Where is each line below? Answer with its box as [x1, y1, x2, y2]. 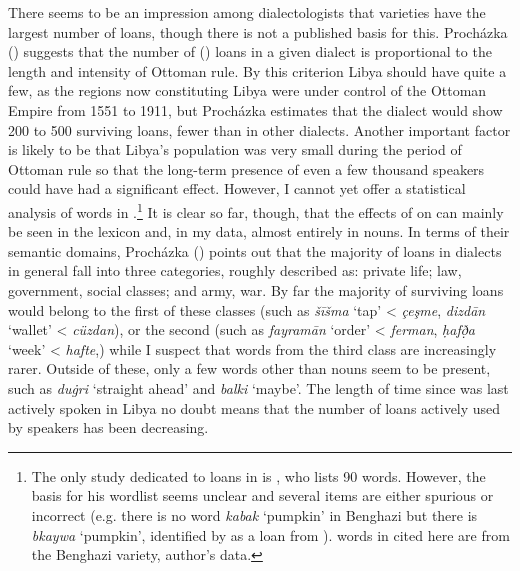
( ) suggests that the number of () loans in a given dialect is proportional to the [8, 41, 492, 62]
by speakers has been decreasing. [8, 417, 209, 438]
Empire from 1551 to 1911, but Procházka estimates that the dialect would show [8, 99, 503, 120]
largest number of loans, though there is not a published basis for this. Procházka [8, 21, 508, 42]
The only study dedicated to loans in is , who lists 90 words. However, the [31, 465, 486, 486]
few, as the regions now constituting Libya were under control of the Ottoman [8, 80, 487, 101]
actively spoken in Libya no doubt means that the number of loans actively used [8, 397, 501, 418]
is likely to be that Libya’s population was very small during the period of [8, 139, 462, 160]
